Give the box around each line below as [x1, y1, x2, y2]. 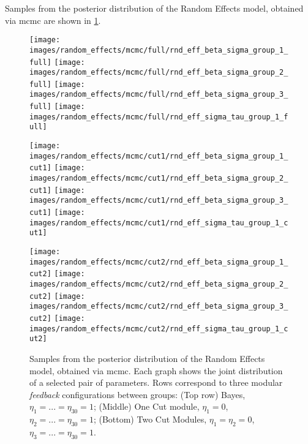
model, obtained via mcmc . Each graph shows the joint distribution [29, 364, 283, 377]
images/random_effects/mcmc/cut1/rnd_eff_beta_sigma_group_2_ [29, 174, 288, 183]
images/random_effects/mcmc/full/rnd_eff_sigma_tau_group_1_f [29, 112, 288, 121]
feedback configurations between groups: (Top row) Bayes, [29, 388, 246, 401]
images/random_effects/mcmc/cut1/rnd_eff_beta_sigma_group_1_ [29, 151, 288, 160]
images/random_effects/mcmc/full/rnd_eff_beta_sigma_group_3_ [29, 90, 288, 99]
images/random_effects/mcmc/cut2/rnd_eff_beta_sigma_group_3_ [29, 302, 288, 311]
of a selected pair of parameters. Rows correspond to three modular [29, 376, 283, 389]
